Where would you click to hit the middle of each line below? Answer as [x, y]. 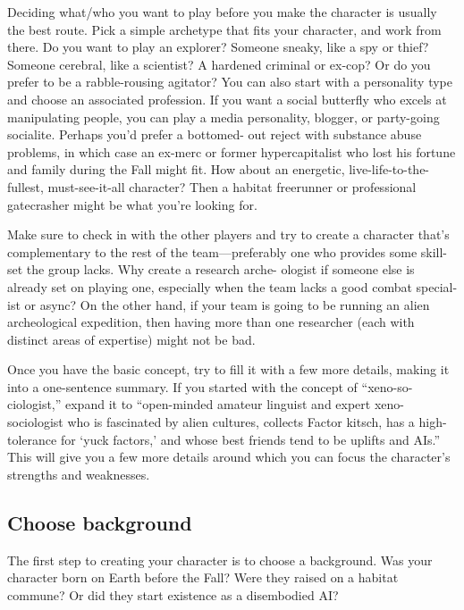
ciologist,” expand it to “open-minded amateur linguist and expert [189, 404]
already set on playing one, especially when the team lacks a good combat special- [232, 286]
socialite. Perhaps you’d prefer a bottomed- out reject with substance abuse [215, 134]
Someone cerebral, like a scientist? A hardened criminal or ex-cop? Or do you [219, 64]
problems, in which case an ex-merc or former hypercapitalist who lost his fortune [232, 151]
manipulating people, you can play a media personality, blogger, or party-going [224, 117]
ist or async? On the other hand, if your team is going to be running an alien [219, 304]
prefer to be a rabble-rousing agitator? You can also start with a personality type [230, 82]
